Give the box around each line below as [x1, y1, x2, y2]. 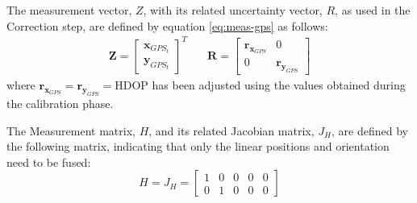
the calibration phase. [6, 94, 114, 111]
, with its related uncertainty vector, [143, 2, 323, 18]
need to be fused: [6, 153, 91, 170]
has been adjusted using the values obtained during [152, 77, 406, 93]
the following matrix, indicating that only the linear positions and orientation [6, 138, 390, 155]
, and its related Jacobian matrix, [148, 122, 315, 139]
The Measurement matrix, [6, 122, 136, 139]
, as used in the [335, 2, 411, 18]
